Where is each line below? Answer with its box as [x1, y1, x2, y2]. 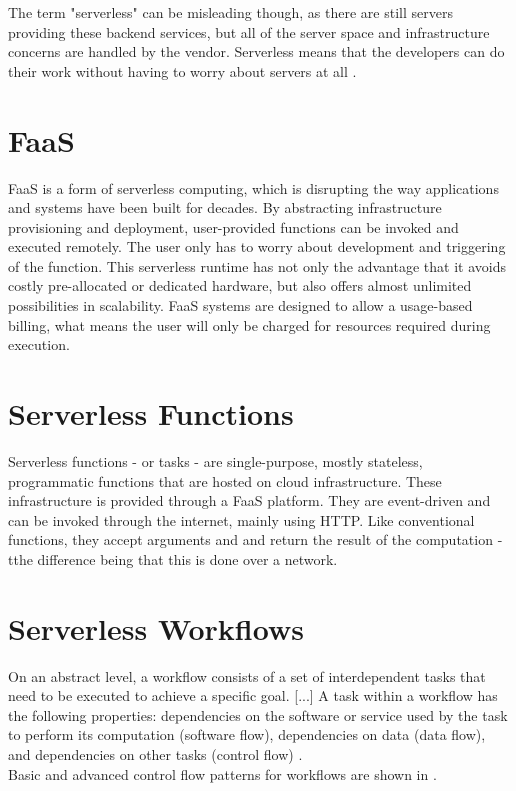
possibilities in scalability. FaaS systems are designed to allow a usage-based [8, 295, 473, 316]
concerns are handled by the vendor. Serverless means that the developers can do [8, 41, 505, 62]
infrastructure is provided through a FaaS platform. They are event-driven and [8, 490, 491, 511]
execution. [8, 334, 70, 355]
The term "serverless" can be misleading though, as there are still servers [8, 2, 453, 22]
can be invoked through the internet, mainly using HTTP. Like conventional [8, 509, 475, 530]
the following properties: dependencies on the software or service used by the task [8, 704, 508, 725]
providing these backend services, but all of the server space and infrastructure [8, 21, 490, 42]
